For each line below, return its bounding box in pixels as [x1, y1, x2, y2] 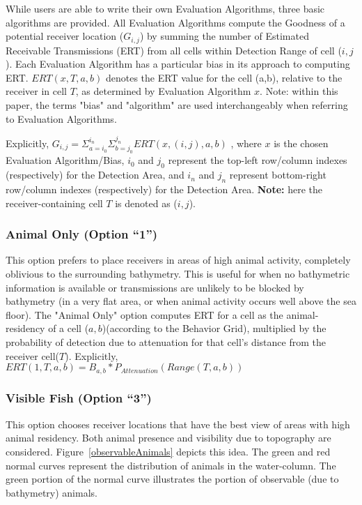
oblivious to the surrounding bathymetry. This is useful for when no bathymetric [6, 266, 350, 280]
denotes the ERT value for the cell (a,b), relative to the [105, 70, 343, 84]
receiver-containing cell [6, 195, 103, 210]
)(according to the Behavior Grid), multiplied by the [102, 321, 326, 336]
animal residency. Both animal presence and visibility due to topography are [6, 430, 331, 445]
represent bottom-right [229, 167, 326, 182]
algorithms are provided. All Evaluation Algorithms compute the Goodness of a [6, 15, 345, 29]
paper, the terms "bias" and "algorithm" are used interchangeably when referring [6, 98, 348, 112]
